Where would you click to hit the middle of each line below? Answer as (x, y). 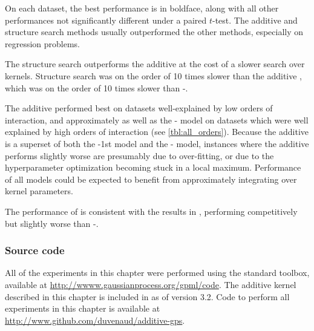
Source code (35, 250)
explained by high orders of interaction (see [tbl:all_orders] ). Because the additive (157, 132)
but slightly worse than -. (52, 223)
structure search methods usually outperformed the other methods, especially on (154, 32)
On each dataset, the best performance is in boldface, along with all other (142, 8)
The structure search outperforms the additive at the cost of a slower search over (155, 64)
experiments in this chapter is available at (83, 308)
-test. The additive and (255, 20)
